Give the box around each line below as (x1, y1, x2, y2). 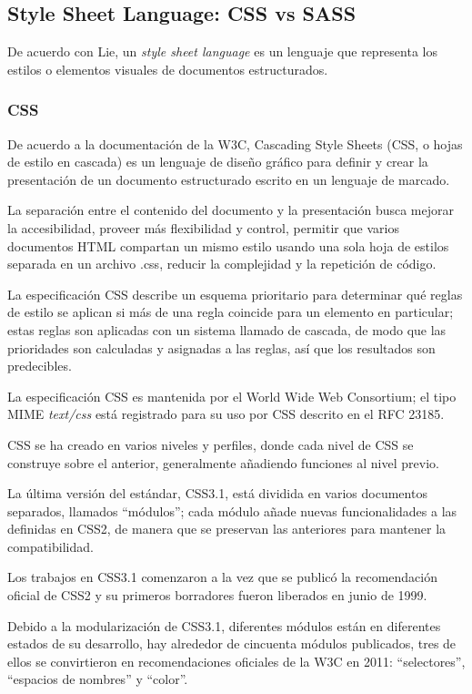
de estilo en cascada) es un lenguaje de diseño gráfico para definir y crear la (7, 152, 428, 171)
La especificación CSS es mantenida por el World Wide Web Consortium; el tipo (7, 386, 457, 405)
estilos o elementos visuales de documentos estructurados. (7, 59, 328, 78)
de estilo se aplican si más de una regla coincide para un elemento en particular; (7, 302, 454, 321)
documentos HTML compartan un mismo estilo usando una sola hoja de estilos (7, 236, 449, 255)
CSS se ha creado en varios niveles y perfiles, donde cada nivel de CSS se (7, 434, 414, 454)
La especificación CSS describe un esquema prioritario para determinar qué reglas (7, 284, 463, 303)
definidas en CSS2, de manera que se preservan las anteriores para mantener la (7, 519, 447, 538)
